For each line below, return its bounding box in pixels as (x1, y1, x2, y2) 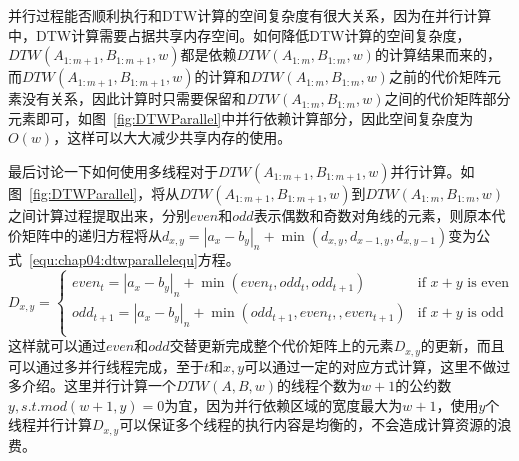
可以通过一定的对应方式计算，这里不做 (244, 355, 497, 376)
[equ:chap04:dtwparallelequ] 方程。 (29, 249, 240, 270)
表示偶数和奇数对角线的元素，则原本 (253, 204, 492, 225)
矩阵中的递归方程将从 (21, 224, 162, 245)
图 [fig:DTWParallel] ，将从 (8, 182, 180, 203)
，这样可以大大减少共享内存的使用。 (53, 127, 292, 148)
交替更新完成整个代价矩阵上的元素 (169, 335, 394, 356)
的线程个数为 (277, 375, 362, 396)
